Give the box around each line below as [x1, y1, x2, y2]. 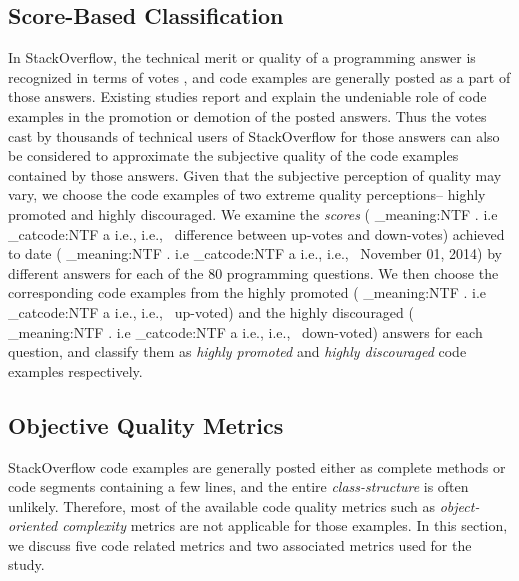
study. [8, 554, 45, 575]
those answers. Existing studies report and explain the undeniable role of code [8, 86, 487, 107]
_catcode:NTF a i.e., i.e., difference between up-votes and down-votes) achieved [8, 223, 505, 244]
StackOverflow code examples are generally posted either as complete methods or [8, 456, 506, 477]
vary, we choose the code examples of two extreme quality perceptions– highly [8, 184, 486, 205]
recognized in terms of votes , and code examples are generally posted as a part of [8, 66, 511, 87]
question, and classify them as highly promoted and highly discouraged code [8, 341, 467, 362]
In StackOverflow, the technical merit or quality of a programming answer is [8, 47, 476, 68]
